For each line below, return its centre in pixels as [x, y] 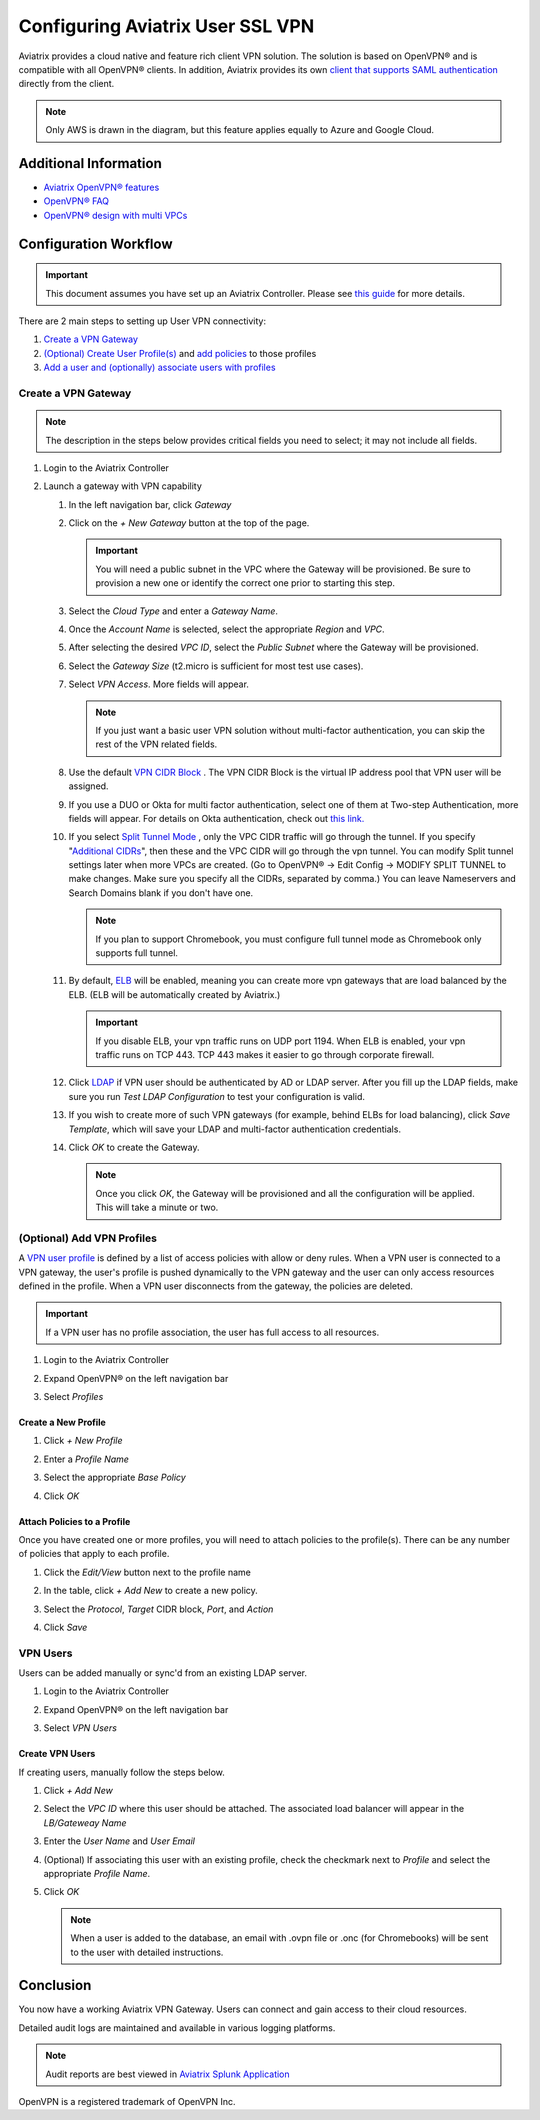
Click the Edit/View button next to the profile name [147, 1572]
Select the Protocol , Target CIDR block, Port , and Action [158, 1609]
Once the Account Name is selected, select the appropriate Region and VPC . [226, 629]
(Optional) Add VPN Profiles [87, 1238]
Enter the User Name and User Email [119, 1841]
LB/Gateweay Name [85, 1822]
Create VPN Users [57, 1754]
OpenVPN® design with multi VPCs [115, 215]
